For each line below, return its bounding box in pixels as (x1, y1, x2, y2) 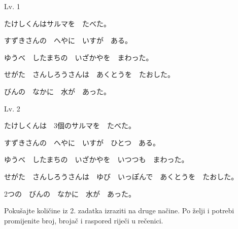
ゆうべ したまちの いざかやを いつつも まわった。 (4, 154, 189, 165)
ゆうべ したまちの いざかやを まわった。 (4, 52, 153, 62)
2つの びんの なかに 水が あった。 (4, 188, 135, 199)
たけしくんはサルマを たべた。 (4, 18, 111, 28)
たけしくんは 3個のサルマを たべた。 (4, 120, 135, 131)
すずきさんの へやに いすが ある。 (4, 35, 132, 46)
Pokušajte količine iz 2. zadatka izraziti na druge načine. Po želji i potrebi (4, 205, 234, 216)
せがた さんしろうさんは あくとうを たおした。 (4, 69, 175, 80)
